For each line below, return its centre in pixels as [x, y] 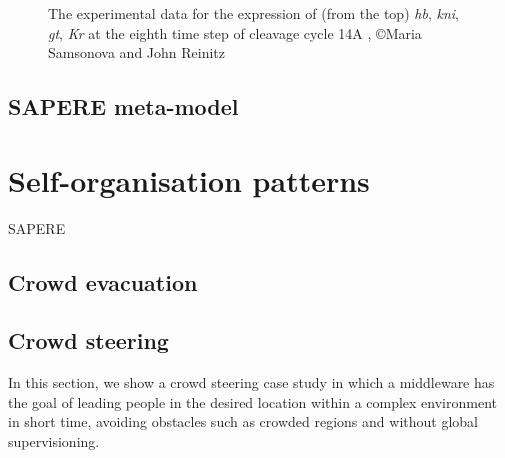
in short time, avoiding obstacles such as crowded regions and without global [243, 421]
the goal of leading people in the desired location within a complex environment [253, 401]
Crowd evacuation [103, 281]
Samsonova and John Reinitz [137, 52]
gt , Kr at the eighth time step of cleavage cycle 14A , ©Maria [235, 32]
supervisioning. [54, 441]
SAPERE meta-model [123, 106]
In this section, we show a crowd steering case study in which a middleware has [251, 382]
